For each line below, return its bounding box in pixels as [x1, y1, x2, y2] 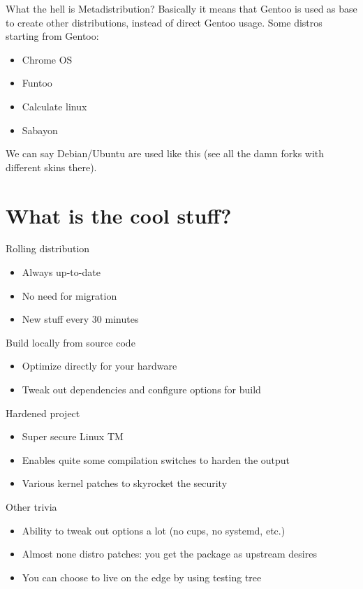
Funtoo [22, 75, 52, 90]
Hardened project [6, 405, 80, 420]
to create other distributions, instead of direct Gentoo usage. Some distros [6, 15, 323, 29]
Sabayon [22, 122, 58, 137]
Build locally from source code [6, 335, 135, 349]
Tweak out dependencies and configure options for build [22, 382, 261, 397]
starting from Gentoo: [6, 29, 99, 43]
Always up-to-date [22, 265, 101, 279]
